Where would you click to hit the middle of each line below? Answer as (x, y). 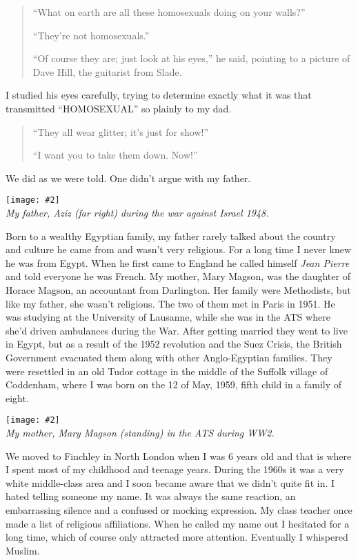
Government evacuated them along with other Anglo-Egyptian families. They (169, 357)
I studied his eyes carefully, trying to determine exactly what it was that (159, 95)
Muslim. (23, 550)
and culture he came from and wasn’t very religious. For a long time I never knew (179, 249)
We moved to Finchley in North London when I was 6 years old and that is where (179, 456)
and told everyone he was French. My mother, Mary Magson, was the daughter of (178, 276)
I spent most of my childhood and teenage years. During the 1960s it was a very (175, 469)
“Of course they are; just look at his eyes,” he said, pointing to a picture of (191, 58)
